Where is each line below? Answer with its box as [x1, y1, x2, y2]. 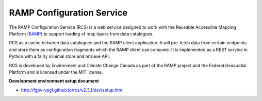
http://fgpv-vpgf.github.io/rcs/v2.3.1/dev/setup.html [21, 87, 124, 93]
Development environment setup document [9, 78, 99, 84]
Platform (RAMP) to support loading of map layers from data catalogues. [9, 31, 154, 36]
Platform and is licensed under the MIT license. [9, 69, 103, 75]
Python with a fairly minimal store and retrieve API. [9, 53, 110, 59]
